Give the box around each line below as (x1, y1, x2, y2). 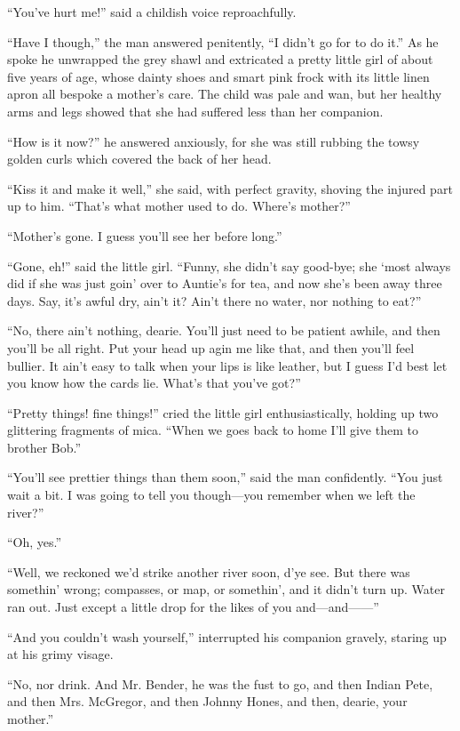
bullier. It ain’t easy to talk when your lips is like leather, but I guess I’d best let (7, 356, 448, 374)
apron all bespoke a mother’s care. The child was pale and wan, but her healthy (7, 84, 442, 103)
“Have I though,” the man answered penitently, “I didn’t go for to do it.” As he (7, 32, 439, 51)
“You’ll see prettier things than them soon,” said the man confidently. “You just (7, 468, 443, 486)
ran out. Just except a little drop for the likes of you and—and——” (7, 598, 379, 616)
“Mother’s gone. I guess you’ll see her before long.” (7, 226, 282, 245)
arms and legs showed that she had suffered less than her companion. (7, 101, 384, 120)
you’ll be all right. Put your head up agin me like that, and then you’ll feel (7, 338, 415, 357)
